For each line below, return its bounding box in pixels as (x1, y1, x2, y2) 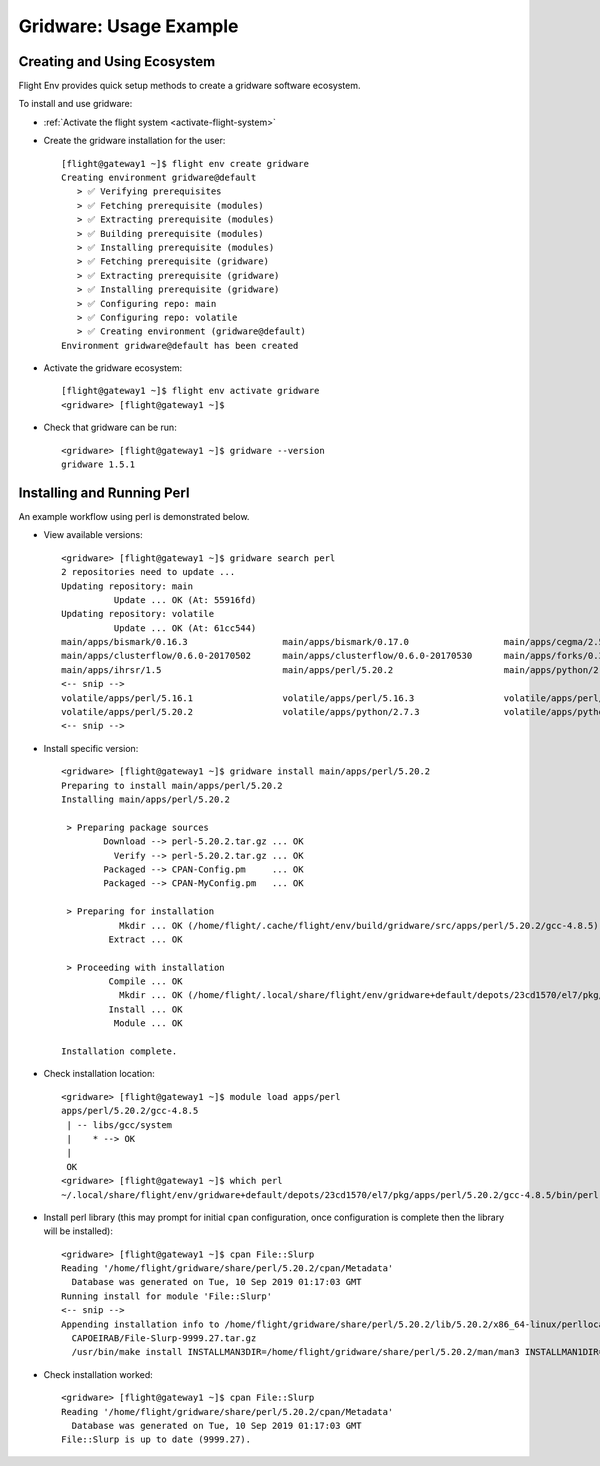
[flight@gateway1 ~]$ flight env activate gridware (61, 385, 320, 397)
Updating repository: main (61, 580, 194, 592)
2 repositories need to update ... (61, 566, 236, 578)
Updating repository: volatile (61, 608, 215, 620)
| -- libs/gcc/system (66, 1119, 173, 1130)
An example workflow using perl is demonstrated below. (18, 510, 250, 522)
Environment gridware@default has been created (61, 340, 299, 351)
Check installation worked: (43, 1368, 154, 1380)
